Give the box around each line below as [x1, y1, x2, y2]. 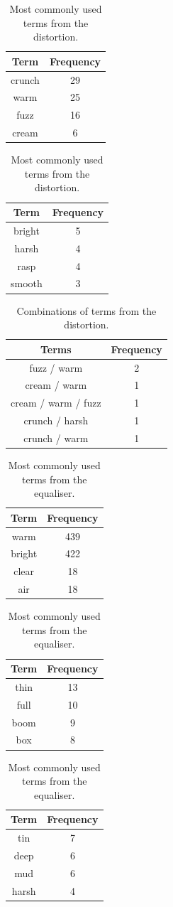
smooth [11, 276, 43, 291]
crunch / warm [23, 430, 89, 445]
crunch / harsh [23, 413, 89, 428]
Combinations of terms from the [16, 303, 157, 318]
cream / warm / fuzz [11, 395, 101, 410]
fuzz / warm [29, 360, 83, 375]
